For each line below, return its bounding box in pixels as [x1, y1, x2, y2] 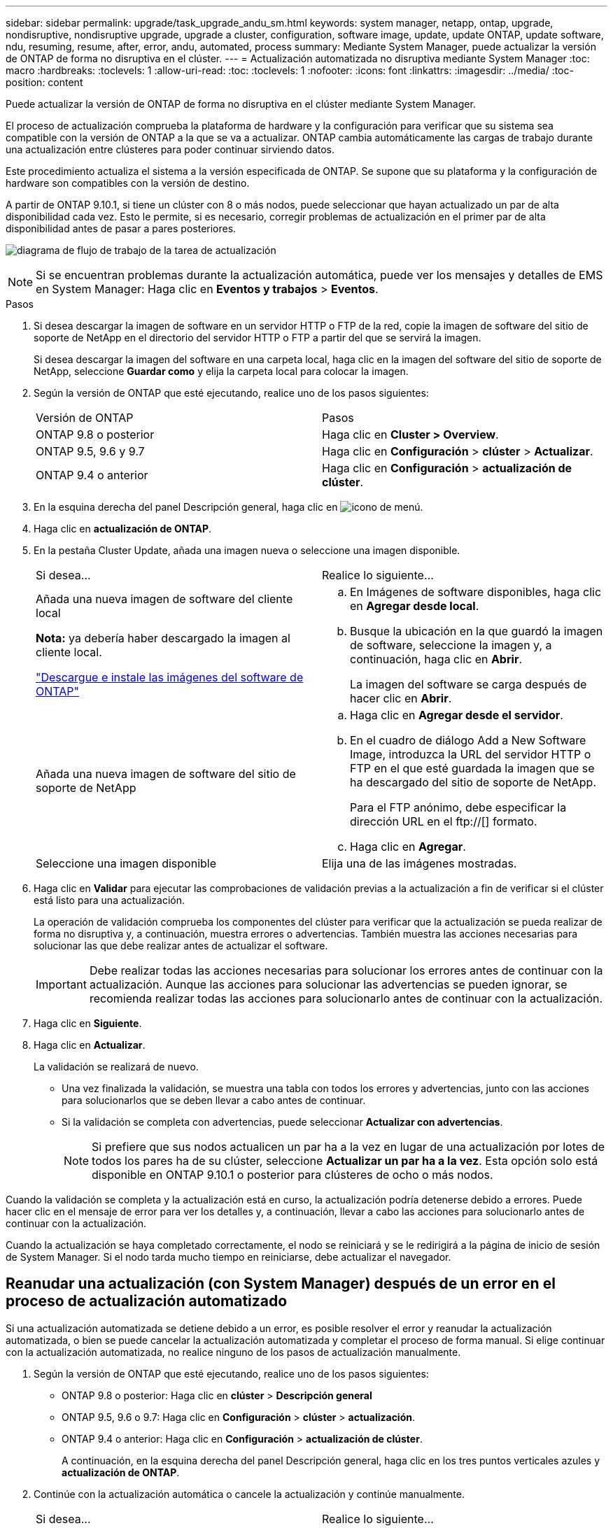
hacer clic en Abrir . [350, 691, 452, 705]
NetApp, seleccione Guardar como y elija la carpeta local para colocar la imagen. [34, 365, 409, 377]
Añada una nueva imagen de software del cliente [36, 592, 293, 606]
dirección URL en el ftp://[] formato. [350, 814, 537, 828]
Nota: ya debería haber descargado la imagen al [36, 631, 290, 645]
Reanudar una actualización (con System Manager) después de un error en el [6, 1275, 556, 1293]
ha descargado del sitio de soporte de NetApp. [350, 775, 596, 789]
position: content [6, 76, 83, 88]
